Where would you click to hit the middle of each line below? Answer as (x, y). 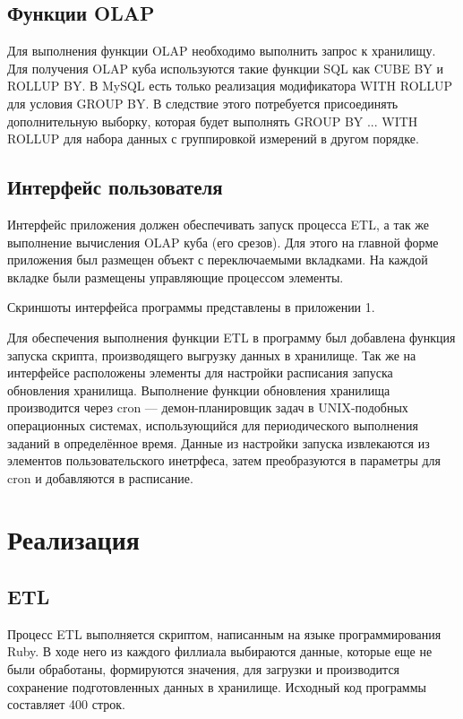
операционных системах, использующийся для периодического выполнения (213, 424)
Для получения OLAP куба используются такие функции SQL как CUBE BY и (225, 68)
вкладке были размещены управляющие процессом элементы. (176, 277)
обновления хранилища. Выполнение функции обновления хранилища (199, 390)
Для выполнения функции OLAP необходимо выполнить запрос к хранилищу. (222, 51)
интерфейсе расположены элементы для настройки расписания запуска (200, 372)
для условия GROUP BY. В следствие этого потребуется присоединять (203, 103)
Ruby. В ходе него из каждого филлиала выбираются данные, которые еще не (220, 651)
